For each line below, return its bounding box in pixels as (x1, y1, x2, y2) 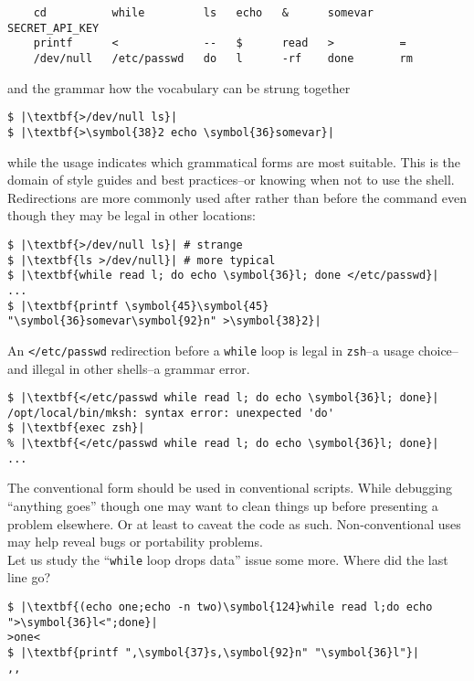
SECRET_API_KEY (7, 21, 100, 35)
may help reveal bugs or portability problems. (7, 532, 263, 551)
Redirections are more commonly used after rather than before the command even (7, 187, 468, 207)
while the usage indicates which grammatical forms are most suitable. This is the (7, 152, 461, 171)
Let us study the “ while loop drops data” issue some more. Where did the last (7, 549, 448, 569)
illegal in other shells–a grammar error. (32, 358, 250, 378)
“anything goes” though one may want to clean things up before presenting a (7, 495, 438, 515)
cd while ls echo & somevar (33, 6, 374, 19)
